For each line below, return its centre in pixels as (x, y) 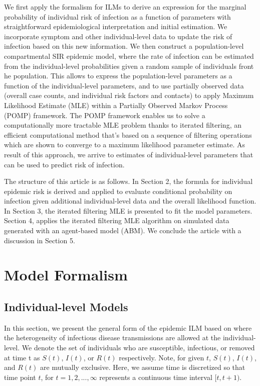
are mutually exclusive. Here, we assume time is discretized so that (143, 367)
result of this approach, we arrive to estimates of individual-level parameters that (129, 154)
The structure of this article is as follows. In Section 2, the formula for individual (128, 181)
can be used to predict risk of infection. (64, 164)
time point (20, 377)
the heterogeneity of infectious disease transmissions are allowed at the (112, 337)
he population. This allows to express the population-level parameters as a (118, 76)
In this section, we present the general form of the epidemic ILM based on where (128, 327)
